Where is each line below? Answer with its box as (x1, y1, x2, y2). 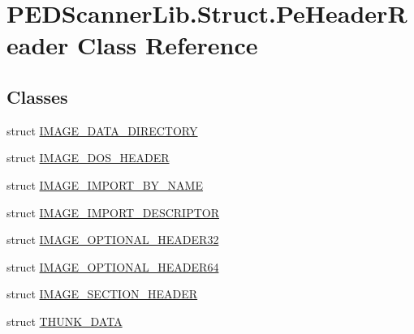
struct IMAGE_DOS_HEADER (6, 149, 170, 166)
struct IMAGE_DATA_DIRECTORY (6, 122, 198, 139)
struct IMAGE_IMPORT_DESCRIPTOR (6, 203, 219, 221)
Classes (6, 83, 68, 109)
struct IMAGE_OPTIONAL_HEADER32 (6, 231, 219, 248)
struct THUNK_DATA (6, 312, 123, 329)
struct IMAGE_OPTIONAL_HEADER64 (6, 258, 219, 275)
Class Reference (77, 28, 258, 62)
